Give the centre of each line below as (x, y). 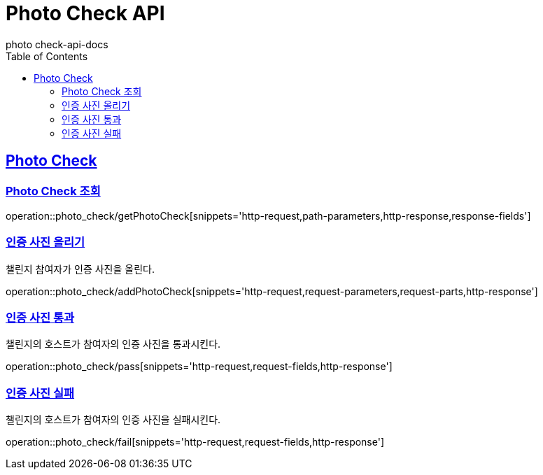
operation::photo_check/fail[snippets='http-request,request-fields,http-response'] (195, 442)
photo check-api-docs (57, 44)
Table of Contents (47, 56)
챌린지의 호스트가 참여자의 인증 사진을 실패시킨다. (113, 420)
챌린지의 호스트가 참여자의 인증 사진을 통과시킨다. (113, 344)
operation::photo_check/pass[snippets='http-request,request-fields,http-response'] (199, 367)
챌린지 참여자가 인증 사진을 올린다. (80, 269)
